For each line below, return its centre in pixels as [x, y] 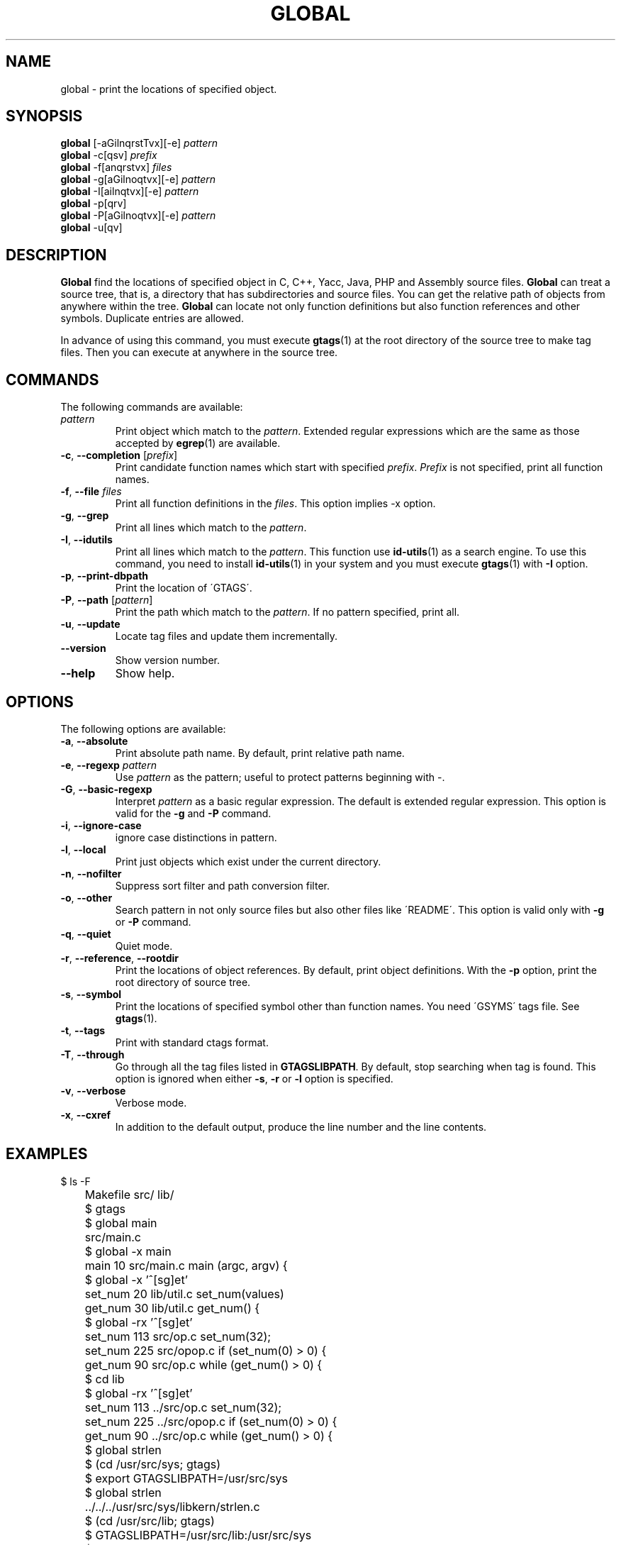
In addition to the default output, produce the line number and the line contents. [301, 1126]
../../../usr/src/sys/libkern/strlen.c [172, 1506]
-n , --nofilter [91, 873]
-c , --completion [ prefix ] [119, 455]
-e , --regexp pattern [108, 765]
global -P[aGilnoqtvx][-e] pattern [138, 216]
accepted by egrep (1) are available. [198, 443]
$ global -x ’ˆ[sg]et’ [136, 1279]
